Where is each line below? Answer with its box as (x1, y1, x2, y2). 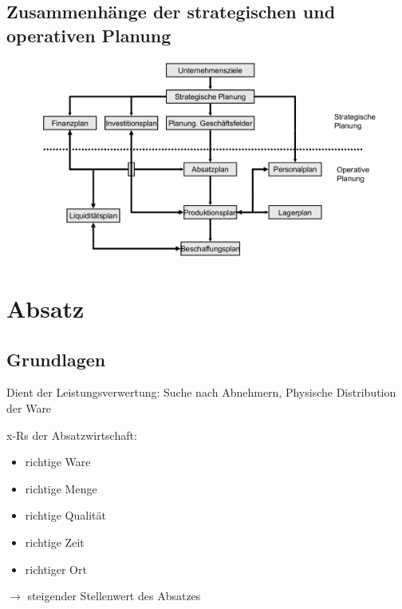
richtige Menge (25, 480, 97, 496)
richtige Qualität (25, 507, 106, 524)
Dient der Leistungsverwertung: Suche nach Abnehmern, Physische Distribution (6, 384, 396, 401)
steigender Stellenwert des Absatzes (27, 587, 201, 604)
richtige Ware (25, 453, 91, 470)
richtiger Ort (25, 560, 87, 577)
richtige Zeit (25, 534, 85, 551)
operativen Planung (6, 22, 171, 47)
